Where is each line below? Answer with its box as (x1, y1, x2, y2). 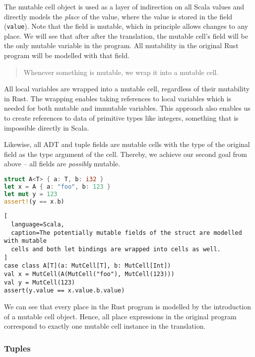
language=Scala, (11, 221, 64, 228)
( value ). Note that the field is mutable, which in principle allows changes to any (4, 21, 249, 31)
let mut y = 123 (4, 190, 58, 198)
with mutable (4, 237, 47, 245)
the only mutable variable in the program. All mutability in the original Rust (4, 40, 239, 51)
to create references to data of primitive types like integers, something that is (4, 113, 239, 123)
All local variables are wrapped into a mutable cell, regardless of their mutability (4, 83, 250, 94)
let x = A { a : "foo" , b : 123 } (4, 183, 111, 190)
